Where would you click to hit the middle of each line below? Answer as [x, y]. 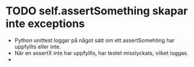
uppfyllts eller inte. [37, 47]
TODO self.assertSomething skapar [97, 11]
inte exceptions [45, 24]
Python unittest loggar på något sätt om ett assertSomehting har [94, 40]
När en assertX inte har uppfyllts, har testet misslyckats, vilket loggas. [101, 53]
